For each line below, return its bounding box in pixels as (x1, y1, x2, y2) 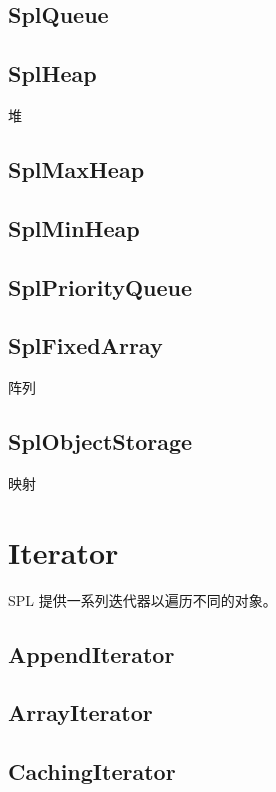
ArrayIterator (8, 697, 153, 728)
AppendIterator (8, 638, 175, 669)
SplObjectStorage (8, 426, 193, 457)
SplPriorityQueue (8, 271, 193, 302)
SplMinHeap (8, 212, 140, 243)
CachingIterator (8, 756, 176, 787)
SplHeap (8, 58, 97, 89)
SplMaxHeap (8, 153, 145, 184)
